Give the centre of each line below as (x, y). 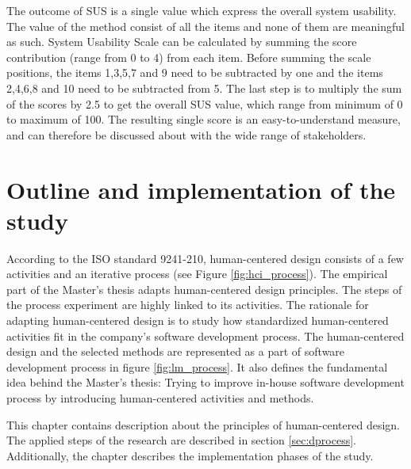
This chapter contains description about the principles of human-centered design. (204, 424)
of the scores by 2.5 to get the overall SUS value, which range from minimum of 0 (205, 103)
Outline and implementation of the (201, 189)
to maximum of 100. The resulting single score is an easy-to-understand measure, (204, 119)
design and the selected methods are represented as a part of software (176, 351)
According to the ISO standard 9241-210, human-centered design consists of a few (205, 258)
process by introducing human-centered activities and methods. (160, 398)
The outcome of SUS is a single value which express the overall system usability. (202, 10)
